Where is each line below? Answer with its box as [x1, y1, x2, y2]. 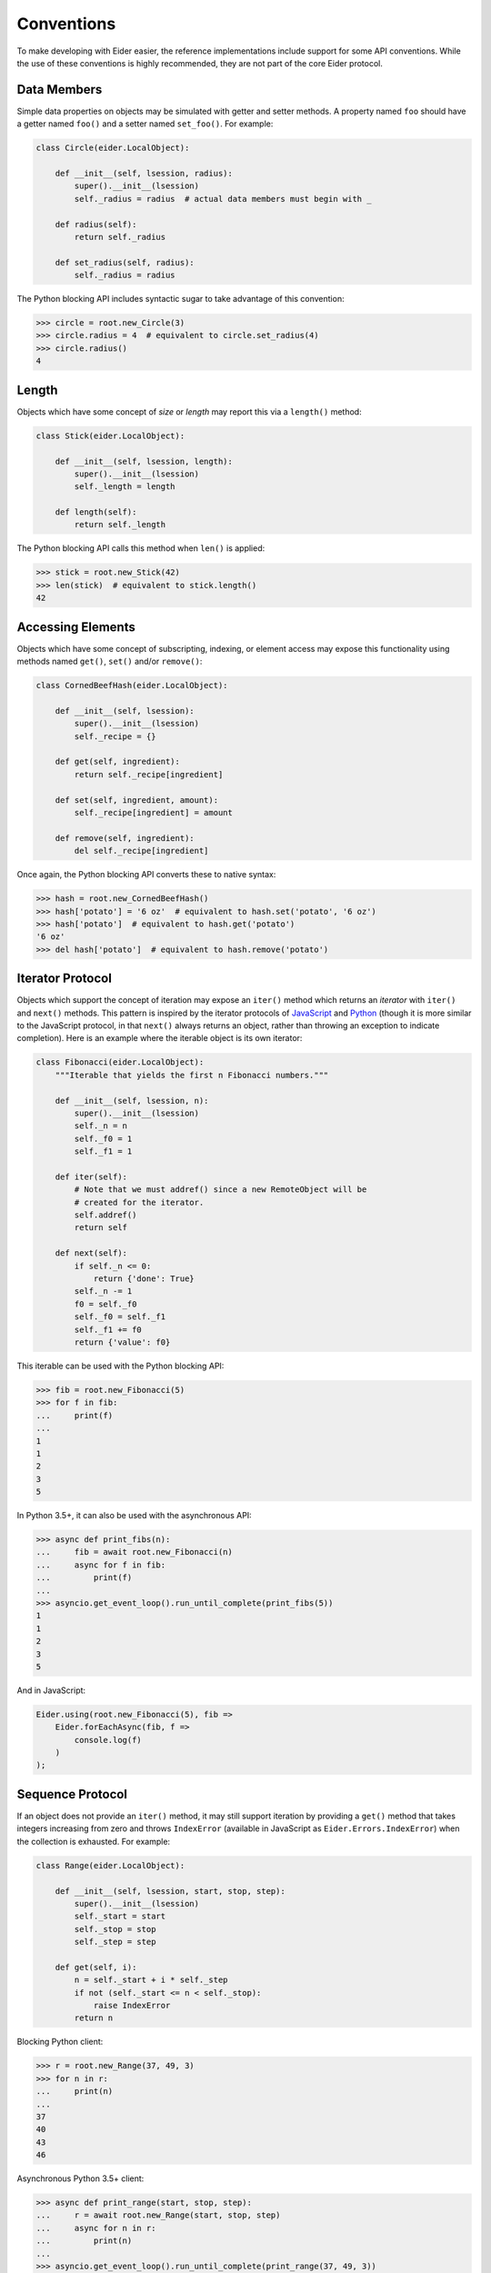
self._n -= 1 [74, 1287, 133, 1297]
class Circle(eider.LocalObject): [35, 143, 190, 154]
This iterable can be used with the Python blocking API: [16, 1360, 225, 1371]
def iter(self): [55, 1171, 127, 1182]
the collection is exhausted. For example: [16, 1836, 171, 1847]
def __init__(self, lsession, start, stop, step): [55, 1886, 286, 1896]
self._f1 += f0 [74, 1324, 143, 1335]
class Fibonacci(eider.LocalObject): [35, 1057, 205, 1067]
